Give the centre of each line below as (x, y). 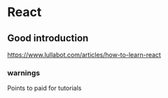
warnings (24, 73)
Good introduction (48, 38)
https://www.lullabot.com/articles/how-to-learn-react (84, 55)
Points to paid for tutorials (44, 88)
